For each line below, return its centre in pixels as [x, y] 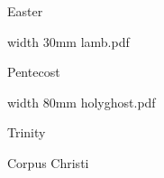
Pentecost [34, 72]
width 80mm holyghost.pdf [82, 102]
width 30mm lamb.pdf [68, 41]
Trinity [27, 132]
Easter [25, 11]
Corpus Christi [48, 162]
